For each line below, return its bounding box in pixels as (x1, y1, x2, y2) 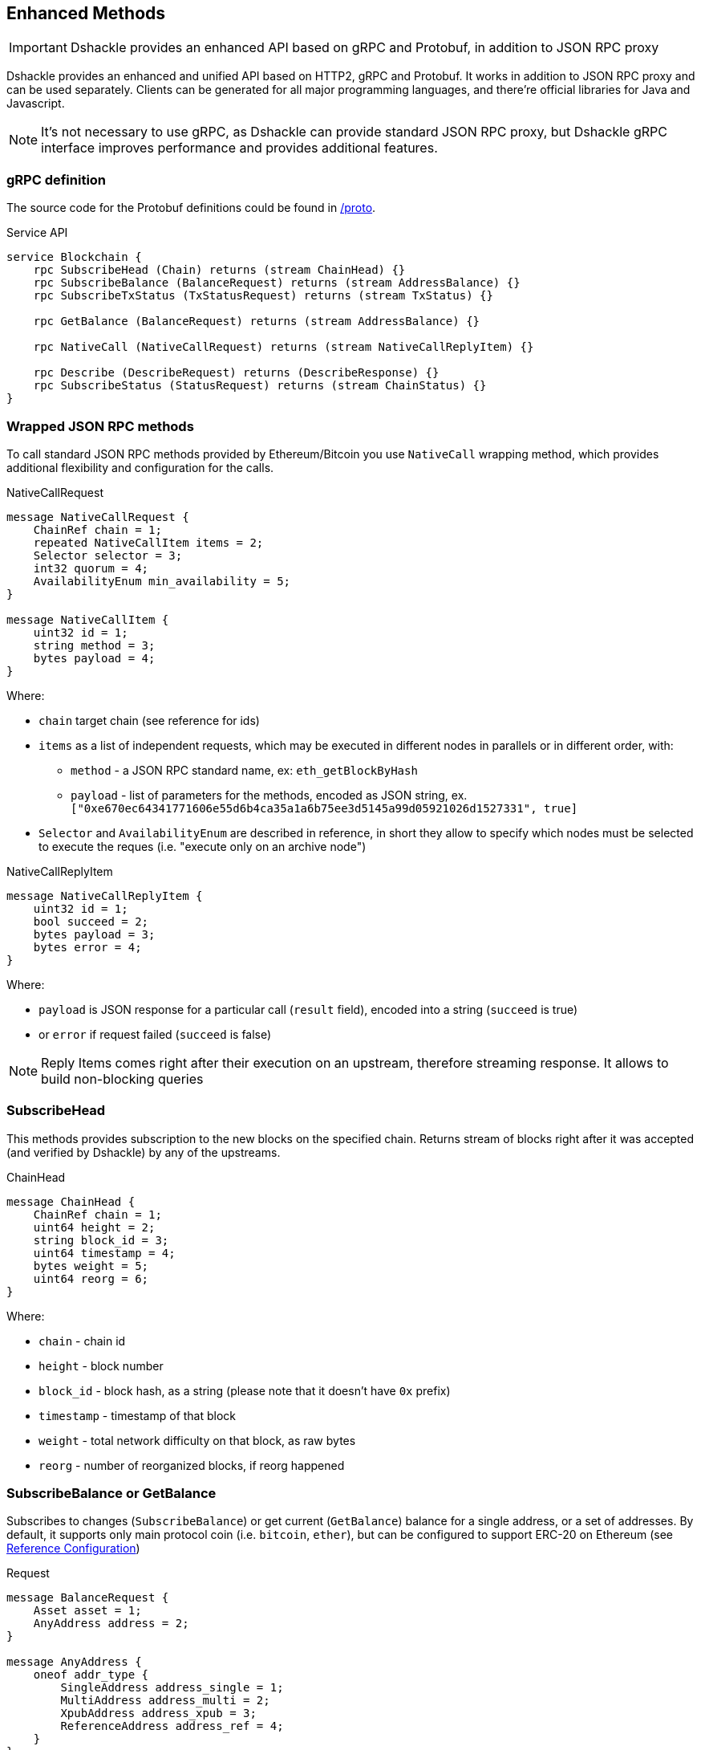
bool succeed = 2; (33, 914, 149, 928)
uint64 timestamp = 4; (33, 1246, 176, 1260)
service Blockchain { (6, 250, 142, 264)
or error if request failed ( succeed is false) (38, 1027, 272, 1041)
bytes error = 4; (33, 940, 142, 954)
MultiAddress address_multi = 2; (60, 1694, 270, 1707)
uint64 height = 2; (33, 1220, 156, 1234)
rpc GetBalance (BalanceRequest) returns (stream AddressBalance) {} (33, 315, 480, 328)
